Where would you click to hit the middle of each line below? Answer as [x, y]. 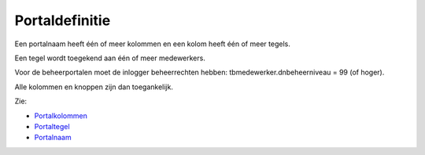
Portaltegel [52, 126]
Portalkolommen [61, 115]
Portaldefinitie [63, 20]
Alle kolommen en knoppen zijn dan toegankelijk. [94, 87]
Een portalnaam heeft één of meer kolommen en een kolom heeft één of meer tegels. [152, 44]
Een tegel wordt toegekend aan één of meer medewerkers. [110, 58]
